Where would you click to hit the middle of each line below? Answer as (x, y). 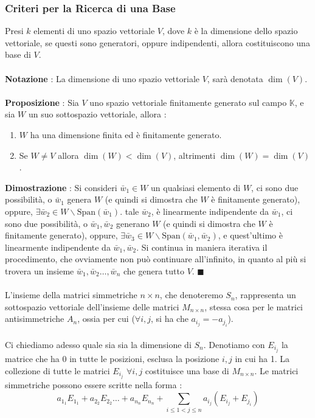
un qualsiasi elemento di (196, 187)
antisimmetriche (35, 319)
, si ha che (170, 319)
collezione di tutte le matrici (57, 370)
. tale (130, 211)
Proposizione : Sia (42, 102)
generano (133, 223)
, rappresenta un (265, 295)
